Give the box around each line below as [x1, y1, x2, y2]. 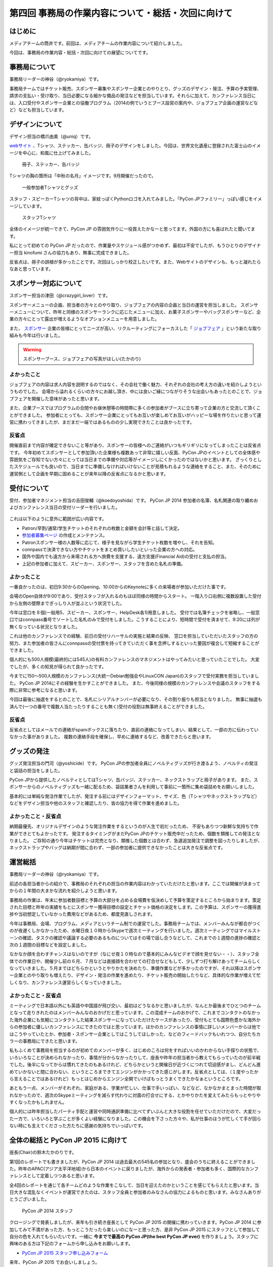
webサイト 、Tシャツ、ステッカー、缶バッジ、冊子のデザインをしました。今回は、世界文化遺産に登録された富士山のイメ [9, 142, 261, 149]
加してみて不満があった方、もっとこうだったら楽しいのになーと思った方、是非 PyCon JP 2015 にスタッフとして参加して [9, 1226, 260, 1233]
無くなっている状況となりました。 [9, 623, 80, 629]
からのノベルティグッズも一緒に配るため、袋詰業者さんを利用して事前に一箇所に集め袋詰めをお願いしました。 [27, 784, 257, 790]
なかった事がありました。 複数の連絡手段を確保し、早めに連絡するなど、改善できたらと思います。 [9, 734, 214, 740]
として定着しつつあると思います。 [27, 1173, 98, 1179]
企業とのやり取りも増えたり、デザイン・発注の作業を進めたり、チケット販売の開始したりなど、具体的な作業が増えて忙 [13, 972, 261, 978]
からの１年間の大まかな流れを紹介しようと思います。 [9, 887, 120, 894]
